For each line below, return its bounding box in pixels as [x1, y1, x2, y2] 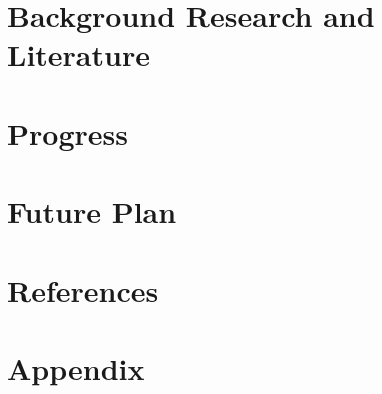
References [7, 269, 159, 310]
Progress [7, 112, 128, 153]
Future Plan [7, 191, 177, 232]
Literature [7, 34, 150, 75]
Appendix [7, 347, 145, 388]
